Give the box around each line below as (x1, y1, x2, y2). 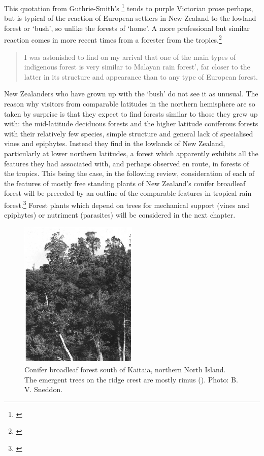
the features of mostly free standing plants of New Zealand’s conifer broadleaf (4, 178, 246, 188)
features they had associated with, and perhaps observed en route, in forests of (4, 158, 249, 168)
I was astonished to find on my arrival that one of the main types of (24, 51, 236, 62)
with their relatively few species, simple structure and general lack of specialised (4, 128, 253, 138)
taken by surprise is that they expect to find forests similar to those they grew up (4, 108, 258, 119)
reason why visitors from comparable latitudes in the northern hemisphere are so (4, 98, 255, 109)
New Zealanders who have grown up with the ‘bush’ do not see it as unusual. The (4, 88, 258, 99)
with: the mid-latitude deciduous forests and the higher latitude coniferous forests (4, 118, 258, 129)
